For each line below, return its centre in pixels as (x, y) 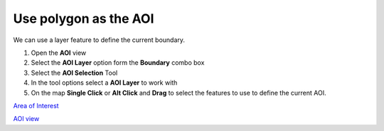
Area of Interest (36, 105)
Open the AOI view (59, 53)
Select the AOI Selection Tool (74, 73)
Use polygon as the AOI (84, 19)
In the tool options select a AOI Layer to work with (104, 83)
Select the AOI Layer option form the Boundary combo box (118, 63)
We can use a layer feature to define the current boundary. (99, 40)
